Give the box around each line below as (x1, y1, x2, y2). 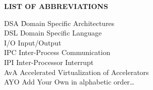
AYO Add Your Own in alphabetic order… (4, 76, 135, 87)
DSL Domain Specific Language (4, 27, 102, 38)
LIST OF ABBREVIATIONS (4, 1, 108, 11)
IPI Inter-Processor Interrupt (4, 56, 94, 67)
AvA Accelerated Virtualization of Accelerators (4, 66, 149, 77)
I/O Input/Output (4, 37, 61, 47)
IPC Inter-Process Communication (4, 47, 110, 57)
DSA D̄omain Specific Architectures (4, 17, 115, 28)
